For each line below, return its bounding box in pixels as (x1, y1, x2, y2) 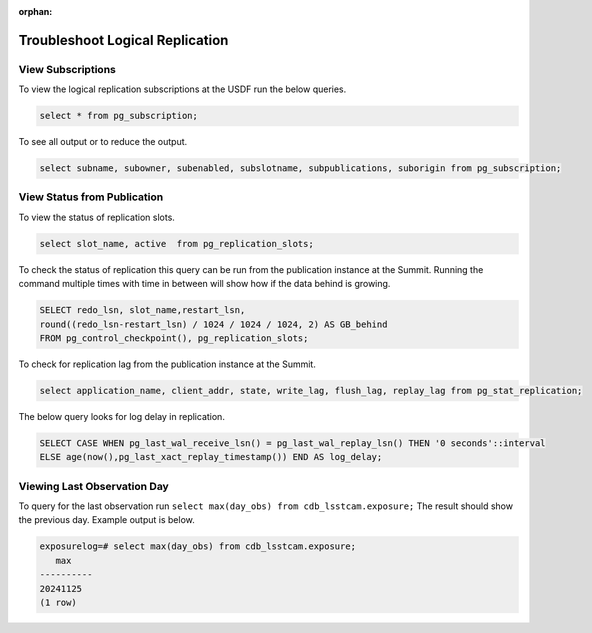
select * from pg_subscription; (39, 110, 199, 122)
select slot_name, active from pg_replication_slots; (39, 238, 314, 249)
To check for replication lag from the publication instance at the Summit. (18, 358, 317, 370)
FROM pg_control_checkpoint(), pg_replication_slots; (39, 332, 309, 344)
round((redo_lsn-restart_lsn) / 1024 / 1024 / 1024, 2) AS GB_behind (39, 318, 388, 330)
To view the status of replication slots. (18, 211, 175, 223)
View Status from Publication (18, 190, 164, 204)
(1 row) (39, 596, 77, 608)
